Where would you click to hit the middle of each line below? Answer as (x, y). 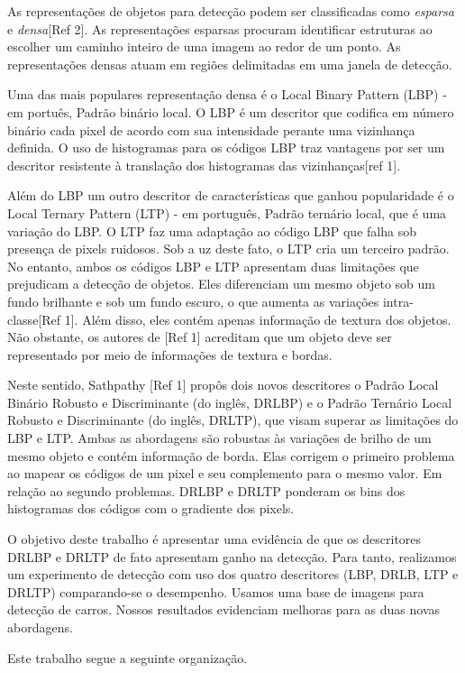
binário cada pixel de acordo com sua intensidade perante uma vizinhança (211, 129)
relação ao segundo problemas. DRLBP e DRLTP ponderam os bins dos (206, 490)
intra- (398, 301)
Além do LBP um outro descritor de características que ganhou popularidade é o (231, 195)
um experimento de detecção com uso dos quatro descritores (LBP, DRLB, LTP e (233, 574)
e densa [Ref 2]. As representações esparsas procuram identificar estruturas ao (220, 28)
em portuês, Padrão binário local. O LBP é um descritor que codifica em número (231, 111)
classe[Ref (34, 319)
